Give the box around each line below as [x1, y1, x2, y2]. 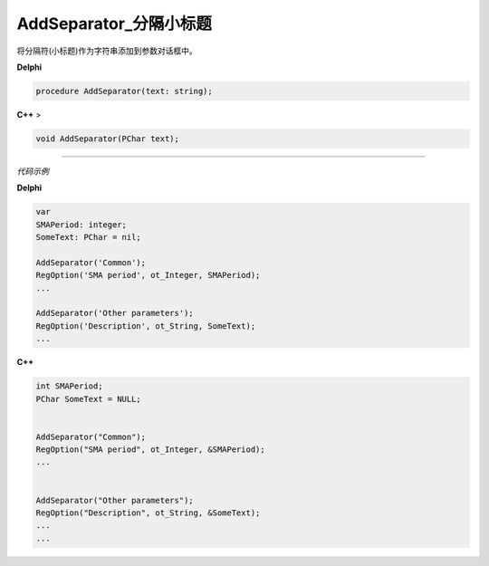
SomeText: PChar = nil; [35, 232, 142, 243]
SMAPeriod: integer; [35, 219, 127, 230]
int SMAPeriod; [35, 381, 103, 391]
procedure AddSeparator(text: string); [35, 86, 213, 96]
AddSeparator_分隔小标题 [16, 14, 212, 34]
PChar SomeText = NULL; [35, 394, 142, 404]
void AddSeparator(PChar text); [35, 133, 180, 144]
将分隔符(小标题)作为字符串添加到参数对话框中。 [16, 45, 198, 56]
